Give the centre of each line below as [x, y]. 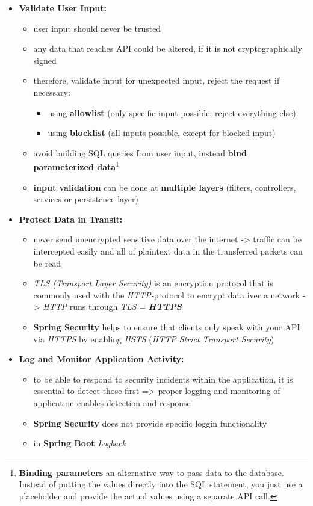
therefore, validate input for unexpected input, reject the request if [156, 80]
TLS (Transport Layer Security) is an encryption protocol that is [153, 283]
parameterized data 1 [76, 166]
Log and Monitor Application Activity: [101, 359]
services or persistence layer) [86, 199]
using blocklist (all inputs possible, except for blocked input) [162, 133]
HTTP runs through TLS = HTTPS [112, 307]
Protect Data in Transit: [71, 219]
